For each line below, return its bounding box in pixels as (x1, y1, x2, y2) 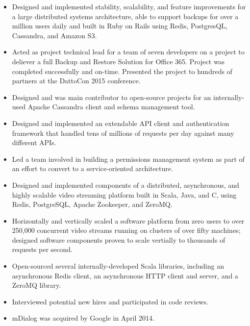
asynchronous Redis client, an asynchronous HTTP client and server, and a (12, 270, 238, 280)
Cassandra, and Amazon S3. (12, 30, 97, 40)
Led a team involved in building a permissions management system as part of (12, 153, 245, 164)
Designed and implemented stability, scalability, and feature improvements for (12, 1, 246, 11)
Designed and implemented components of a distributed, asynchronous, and (12, 179, 239, 190)
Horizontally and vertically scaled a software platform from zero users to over (12, 215, 245, 226)
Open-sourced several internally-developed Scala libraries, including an (12, 261, 224, 271)
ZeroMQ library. (12, 280, 61, 290)
